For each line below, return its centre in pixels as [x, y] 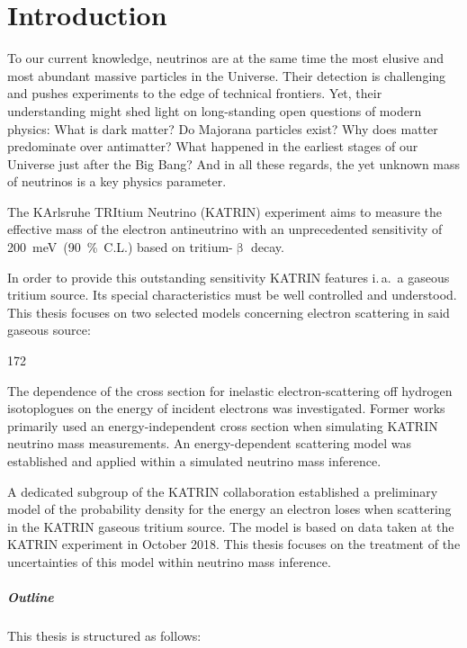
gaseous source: [49, 330]
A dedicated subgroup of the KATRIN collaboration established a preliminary [223, 491]
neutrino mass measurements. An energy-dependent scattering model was [209, 443]
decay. [267, 247]
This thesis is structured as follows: [104, 636]
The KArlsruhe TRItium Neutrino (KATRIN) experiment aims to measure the [225, 211]
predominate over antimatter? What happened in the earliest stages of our [213, 146]
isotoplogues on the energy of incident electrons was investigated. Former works [226, 408]
